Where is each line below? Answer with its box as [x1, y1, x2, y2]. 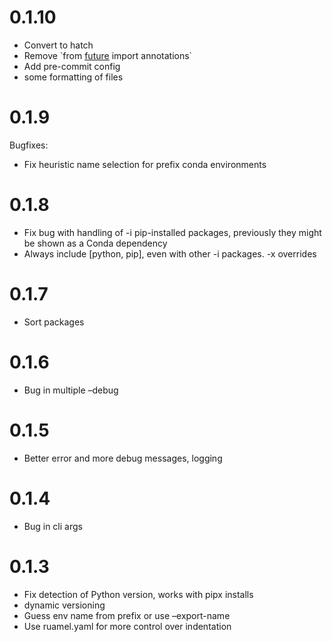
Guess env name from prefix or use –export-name [23, 609, 231, 621]
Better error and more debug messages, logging [23, 452, 223, 464]
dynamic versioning [23, 599, 106, 611]
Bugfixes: [9, 139, 49, 151]
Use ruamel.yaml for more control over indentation [23, 620, 232, 632]
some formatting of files [23, 71, 124, 83]
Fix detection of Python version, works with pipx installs [23, 588, 254, 600]
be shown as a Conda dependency [23, 237, 168, 249]
